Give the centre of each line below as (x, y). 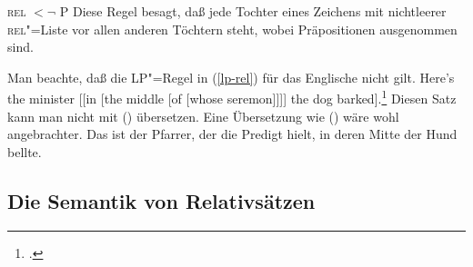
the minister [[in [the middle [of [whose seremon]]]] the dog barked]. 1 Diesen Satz (232, 97)
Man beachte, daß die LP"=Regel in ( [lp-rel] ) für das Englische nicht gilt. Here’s (231, 77)
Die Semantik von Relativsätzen (161, 200)
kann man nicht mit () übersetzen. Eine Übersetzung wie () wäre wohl (203, 116)
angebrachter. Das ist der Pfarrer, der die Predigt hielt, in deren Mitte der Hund (232, 134)
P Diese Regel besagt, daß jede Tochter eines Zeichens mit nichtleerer (253, 11)
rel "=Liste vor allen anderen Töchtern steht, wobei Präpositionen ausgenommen (232, 29)
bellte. (25, 151)
